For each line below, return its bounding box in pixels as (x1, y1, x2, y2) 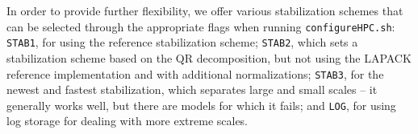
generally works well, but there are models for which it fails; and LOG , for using (6, 96, 396, 113)
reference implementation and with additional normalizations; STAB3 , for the (6, 65, 384, 82)
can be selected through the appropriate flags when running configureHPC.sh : (6, 18, 395, 35)
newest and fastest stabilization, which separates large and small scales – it (6, 81, 378, 98)
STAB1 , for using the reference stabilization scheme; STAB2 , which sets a (6, 34, 358, 51)
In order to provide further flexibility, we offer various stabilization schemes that (6, 2, 403, 18)
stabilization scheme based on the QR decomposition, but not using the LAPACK (6, 49, 412, 66)
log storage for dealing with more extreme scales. (6, 112, 249, 129)
